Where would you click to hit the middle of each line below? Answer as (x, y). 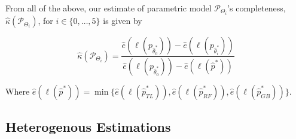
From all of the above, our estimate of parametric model (109, 8)
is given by (123, 21)
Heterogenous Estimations (88, 127)
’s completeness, (257, 8)
